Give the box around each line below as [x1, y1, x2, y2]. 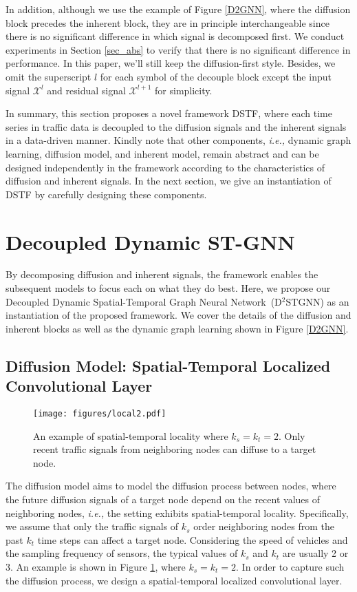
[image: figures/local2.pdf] [33, 409, 166, 419]
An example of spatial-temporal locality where [33, 428, 228, 443]
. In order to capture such [236, 560, 345, 573]
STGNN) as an [285, 294, 349, 308]
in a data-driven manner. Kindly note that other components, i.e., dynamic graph [6, 133, 351, 147]
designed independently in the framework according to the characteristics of [6, 160, 325, 174]
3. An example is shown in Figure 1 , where [6, 560, 186, 573]
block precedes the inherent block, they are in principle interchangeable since [6, 15, 329, 30]
